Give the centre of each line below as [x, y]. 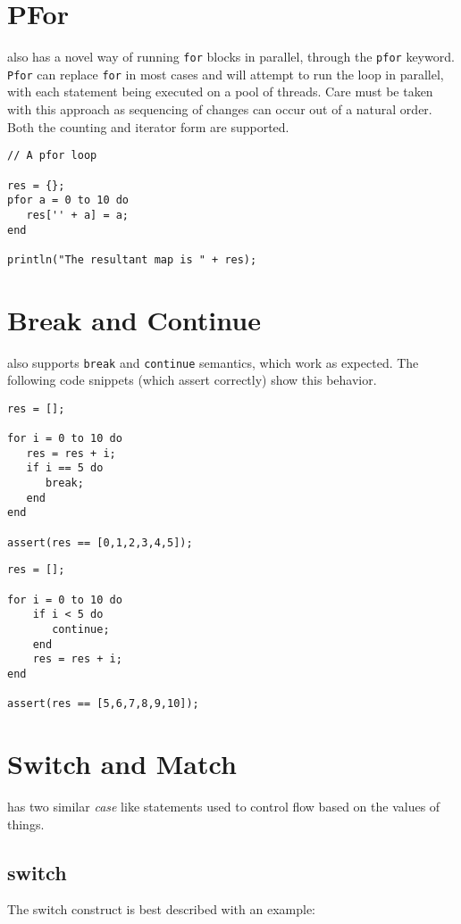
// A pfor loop [52, 156]
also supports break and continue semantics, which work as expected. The [213, 362]
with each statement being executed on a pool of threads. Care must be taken [220, 92]
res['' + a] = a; [78, 215]
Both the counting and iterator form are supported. [148, 126]
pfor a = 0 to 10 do [68, 200]
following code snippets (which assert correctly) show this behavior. [192, 380]
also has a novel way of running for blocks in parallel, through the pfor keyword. [231, 57]
